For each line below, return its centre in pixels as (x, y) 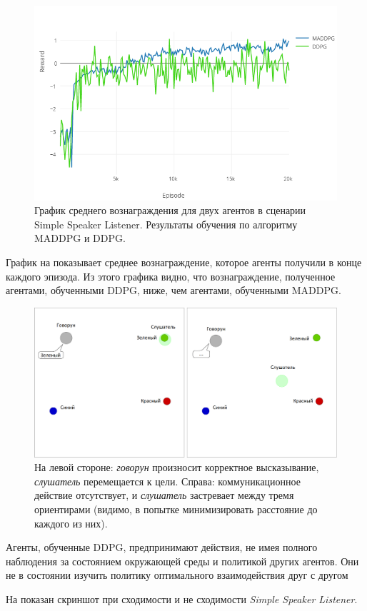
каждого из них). (71, 523)
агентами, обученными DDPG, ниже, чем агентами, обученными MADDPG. (174, 290)
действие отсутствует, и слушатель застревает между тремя (164, 495)
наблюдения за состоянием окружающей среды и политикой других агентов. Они (182, 561)
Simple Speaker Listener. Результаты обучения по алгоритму (166, 224)
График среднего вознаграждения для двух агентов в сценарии (170, 210)
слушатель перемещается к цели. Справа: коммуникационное (167, 481)
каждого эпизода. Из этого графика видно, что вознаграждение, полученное (171, 276)
